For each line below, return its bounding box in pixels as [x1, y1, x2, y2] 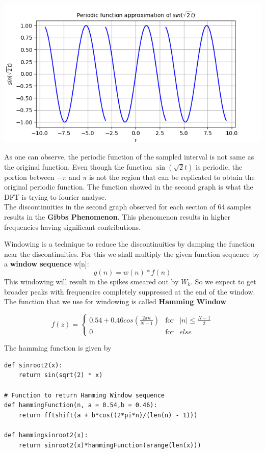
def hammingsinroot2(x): [4, 432, 88, 439]
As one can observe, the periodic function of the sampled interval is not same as [4, 151, 254, 162]
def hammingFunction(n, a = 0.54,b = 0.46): [4, 402, 157, 409]
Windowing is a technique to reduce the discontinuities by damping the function [4, 238, 255, 249]
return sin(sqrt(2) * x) [18, 371, 103, 379]
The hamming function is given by [4, 342, 112, 353]
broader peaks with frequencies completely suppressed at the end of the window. [4, 286, 255, 297]
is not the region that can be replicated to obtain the [89, 171, 255, 182]
